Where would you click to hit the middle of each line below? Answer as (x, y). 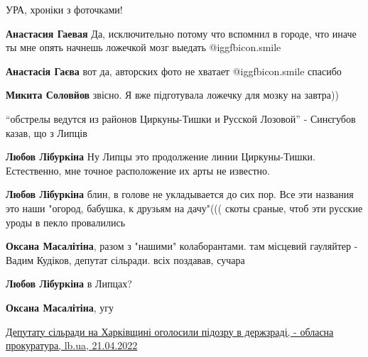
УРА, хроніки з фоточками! (64, 9)
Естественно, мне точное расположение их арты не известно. (138, 170)
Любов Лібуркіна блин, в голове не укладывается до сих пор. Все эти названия (180, 194)
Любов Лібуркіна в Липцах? (69, 284)
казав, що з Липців (47, 132)
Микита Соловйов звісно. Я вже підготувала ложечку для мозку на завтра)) (172, 95)
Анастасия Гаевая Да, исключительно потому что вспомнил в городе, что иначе (181, 33)
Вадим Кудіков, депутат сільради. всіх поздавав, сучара (125, 259)
